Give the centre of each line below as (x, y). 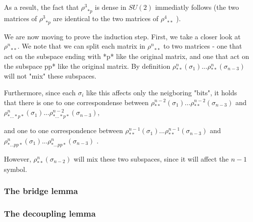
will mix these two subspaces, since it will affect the (151, 158)
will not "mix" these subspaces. (50, 76)
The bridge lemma (41, 191)
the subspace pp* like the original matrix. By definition (87, 66)
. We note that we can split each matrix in (81, 46)
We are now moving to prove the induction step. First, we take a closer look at (122, 36)
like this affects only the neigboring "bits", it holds (162, 92)
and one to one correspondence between (63, 130)
